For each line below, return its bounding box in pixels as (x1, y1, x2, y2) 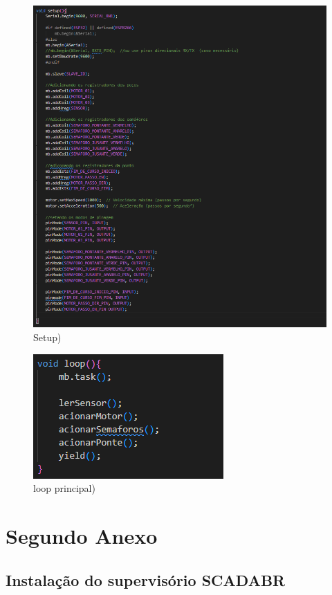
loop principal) (33, 481, 95, 495)
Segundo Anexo (6, 522, 158, 550)
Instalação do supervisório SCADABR (6, 569, 286, 590)
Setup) (33, 330, 62, 345)
